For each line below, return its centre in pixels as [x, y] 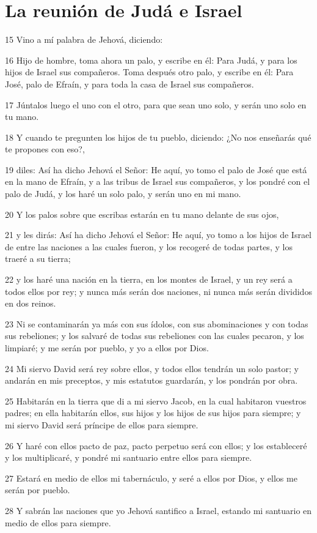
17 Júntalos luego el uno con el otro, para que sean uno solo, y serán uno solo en [156, 104]
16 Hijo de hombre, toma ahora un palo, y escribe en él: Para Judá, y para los [151, 60]
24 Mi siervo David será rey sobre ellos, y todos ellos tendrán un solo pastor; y [152, 368]
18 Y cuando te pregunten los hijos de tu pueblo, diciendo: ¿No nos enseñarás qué [158, 137]
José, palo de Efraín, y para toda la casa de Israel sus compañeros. [129, 84]
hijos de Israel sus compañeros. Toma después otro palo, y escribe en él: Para [149, 72]
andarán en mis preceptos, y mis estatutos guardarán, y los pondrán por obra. [151, 380]
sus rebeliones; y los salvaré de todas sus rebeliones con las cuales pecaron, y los [155, 336]
